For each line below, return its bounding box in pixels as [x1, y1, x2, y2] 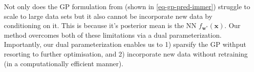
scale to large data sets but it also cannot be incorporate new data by [4, 11, 212, 21]
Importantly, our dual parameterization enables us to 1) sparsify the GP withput [4, 39, 246, 49]
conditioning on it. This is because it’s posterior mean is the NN [4, 20, 197, 30]
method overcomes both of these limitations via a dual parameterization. [4, 29, 222, 40]
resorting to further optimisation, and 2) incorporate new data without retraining [4, 48, 248, 58]
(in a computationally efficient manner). [4, 58, 124, 68]
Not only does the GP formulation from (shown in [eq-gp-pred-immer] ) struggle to [4, 1, 250, 11]
